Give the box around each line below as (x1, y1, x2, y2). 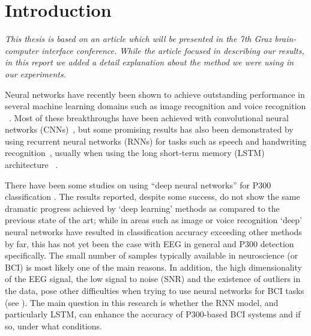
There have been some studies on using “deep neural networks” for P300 (5, 178, 271, 191)
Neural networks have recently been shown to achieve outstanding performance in (5, 88, 305, 100)
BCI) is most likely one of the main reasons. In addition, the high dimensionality (5, 260, 302, 273)
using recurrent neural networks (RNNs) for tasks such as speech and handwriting (5, 134, 307, 147)
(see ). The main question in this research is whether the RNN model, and (5, 296, 279, 308)
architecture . (5, 158, 58, 171)
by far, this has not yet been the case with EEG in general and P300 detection (5, 237, 294, 250)
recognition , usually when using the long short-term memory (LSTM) (5, 146, 265, 159)
